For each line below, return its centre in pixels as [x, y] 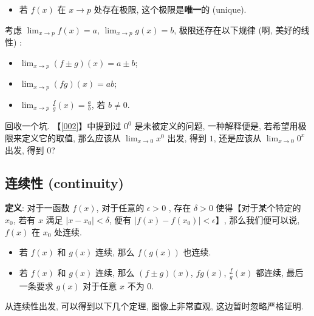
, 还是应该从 [237, 137]
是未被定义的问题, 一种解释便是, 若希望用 [216, 126]
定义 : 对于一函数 [37, 208]
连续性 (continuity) [64, 182]
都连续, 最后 [279, 272]
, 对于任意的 [120, 208]
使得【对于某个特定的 [258, 208]
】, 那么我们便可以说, [258, 219]
